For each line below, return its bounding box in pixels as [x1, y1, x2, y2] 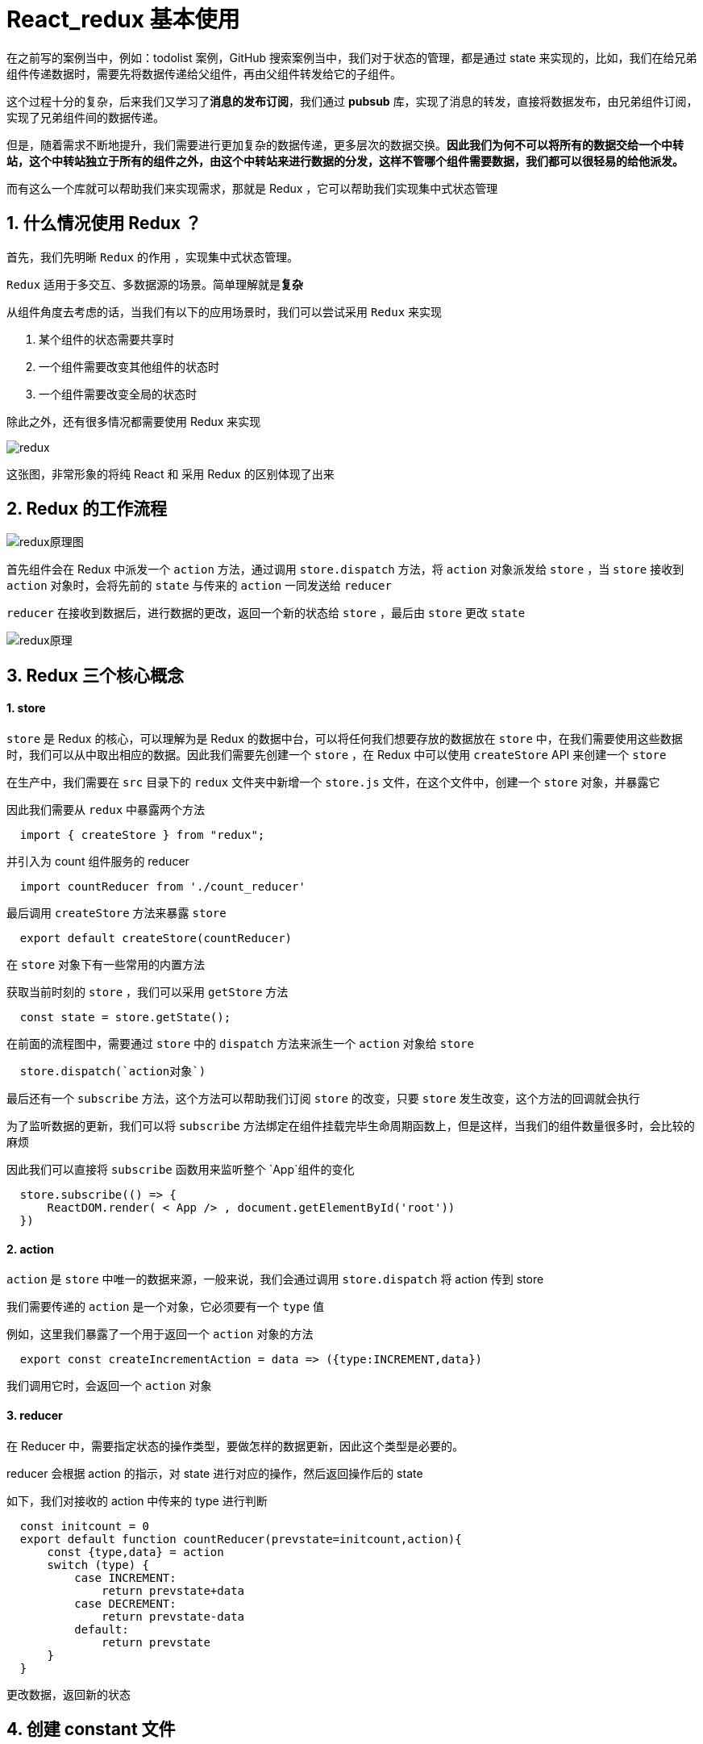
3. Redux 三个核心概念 [6, 665, 184, 686]
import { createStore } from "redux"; [19, 828, 265, 842]
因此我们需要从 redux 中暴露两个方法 [6, 803, 206, 817]
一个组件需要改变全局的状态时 [39, 386, 197, 401]
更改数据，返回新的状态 [6, 1687, 131, 1701]
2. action [6, 1241, 54, 1256]
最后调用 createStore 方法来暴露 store [6, 906, 227, 920]
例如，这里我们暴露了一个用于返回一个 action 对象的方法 [6, 1327, 314, 1341]
